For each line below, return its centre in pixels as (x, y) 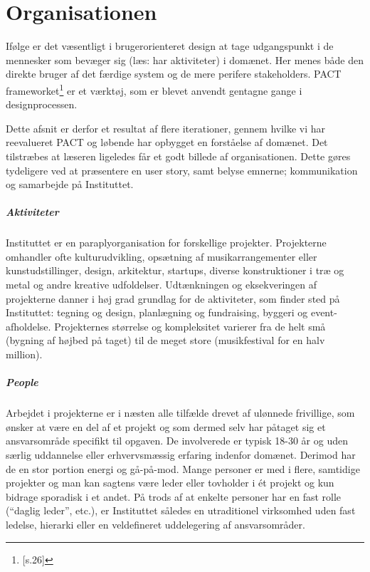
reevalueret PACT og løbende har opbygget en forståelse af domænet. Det (167, 142)
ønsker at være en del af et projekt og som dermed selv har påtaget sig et (166, 426)
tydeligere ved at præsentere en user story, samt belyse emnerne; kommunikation (182, 170)
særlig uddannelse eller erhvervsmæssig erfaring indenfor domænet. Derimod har (181, 454)
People (22, 382)
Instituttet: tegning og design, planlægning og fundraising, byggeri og (157, 312)
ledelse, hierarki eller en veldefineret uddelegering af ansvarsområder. (155, 524)
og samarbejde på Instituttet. (70, 184)
